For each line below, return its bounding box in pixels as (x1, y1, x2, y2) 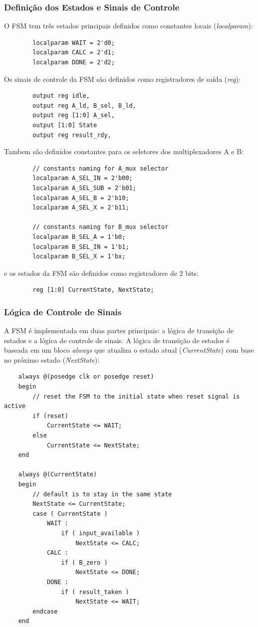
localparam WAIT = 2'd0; (32, 39, 115, 46)
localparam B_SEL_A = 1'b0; (32, 233, 126, 240)
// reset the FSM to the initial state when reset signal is (32, 393, 240, 400)
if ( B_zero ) (61, 559, 108, 566)
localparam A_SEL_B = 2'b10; (32, 194, 129, 202)
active (4, 403, 25, 410)
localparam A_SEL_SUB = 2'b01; (32, 184, 136, 192)
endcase (32, 608, 58, 615)
